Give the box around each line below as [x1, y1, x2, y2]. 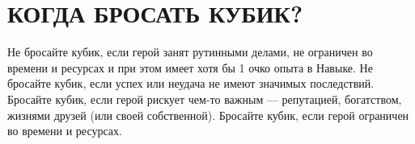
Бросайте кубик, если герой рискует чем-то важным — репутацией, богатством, [7, 90, 402, 107]
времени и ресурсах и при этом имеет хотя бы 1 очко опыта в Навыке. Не [7, 59, 373, 76]
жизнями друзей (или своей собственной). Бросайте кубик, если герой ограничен [7, 106, 409, 123]
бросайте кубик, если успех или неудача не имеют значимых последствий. [7, 75, 375, 92]
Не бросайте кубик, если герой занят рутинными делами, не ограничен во [7, 43, 373, 60]
